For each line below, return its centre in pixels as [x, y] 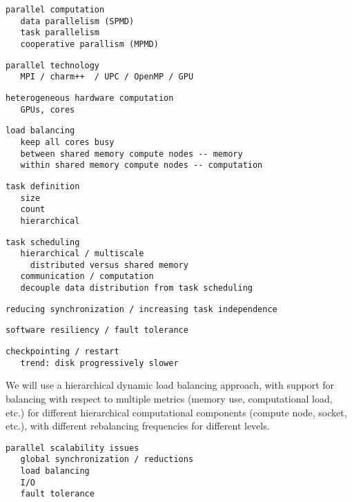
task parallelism [60, 33]
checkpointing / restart [62, 352]
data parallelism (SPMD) [77, 21]
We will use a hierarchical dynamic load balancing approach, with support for [170, 385]
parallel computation [55, 10]
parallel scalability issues [72, 448]
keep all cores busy [67, 142]
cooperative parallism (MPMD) [89, 44]
